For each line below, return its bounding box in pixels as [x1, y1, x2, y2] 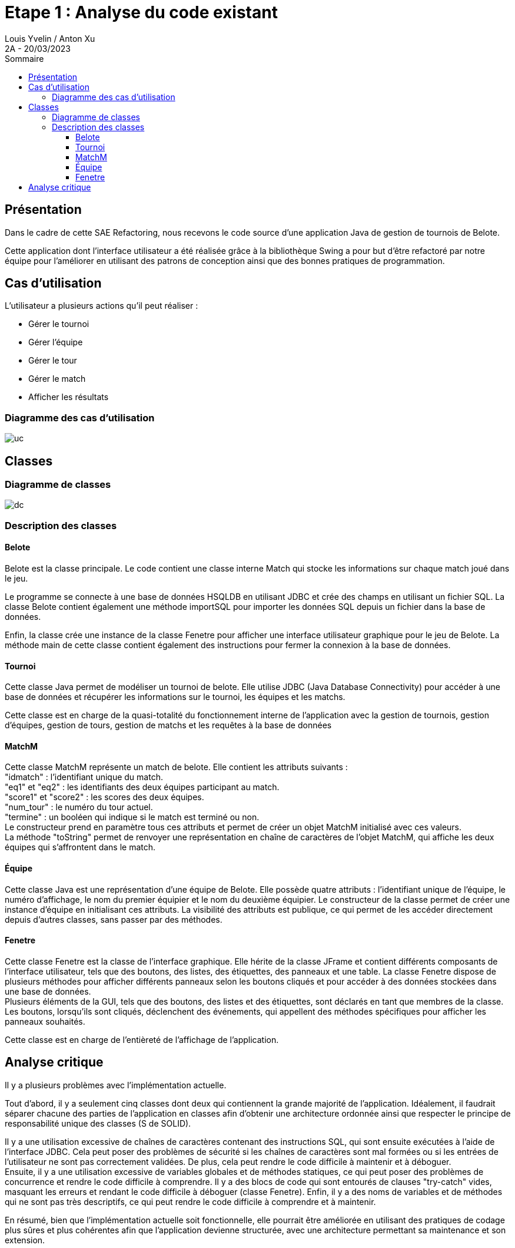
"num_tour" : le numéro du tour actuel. [5, 802, 153, 813]
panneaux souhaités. [5, 1016, 85, 1026]
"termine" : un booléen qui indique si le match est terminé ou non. [5, 812, 260, 823]
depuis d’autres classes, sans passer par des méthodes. [5, 914, 222, 925]
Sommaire [5, 53, 44, 64]
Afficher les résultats [28, 392, 109, 402]
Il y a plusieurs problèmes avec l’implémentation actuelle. [5, 1079, 227, 1090]
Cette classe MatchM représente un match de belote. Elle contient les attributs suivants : [5, 762, 348, 772]
